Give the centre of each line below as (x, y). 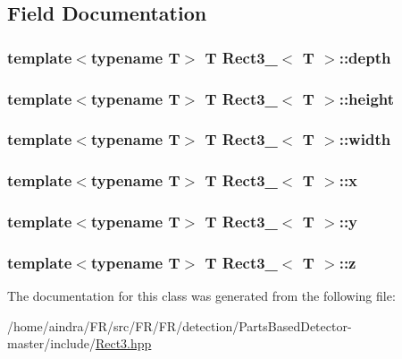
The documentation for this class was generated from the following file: (201, 296)
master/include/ (51, 343)
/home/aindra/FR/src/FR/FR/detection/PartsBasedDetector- (180, 325)
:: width (365, 139)
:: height (367, 98)
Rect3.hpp (123, 343)
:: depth (365, 57)
